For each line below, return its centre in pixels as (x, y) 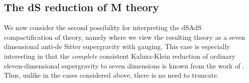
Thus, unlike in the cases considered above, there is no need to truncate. (111, 75)
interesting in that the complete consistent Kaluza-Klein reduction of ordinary (120, 56)
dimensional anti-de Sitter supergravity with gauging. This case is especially (117, 46)
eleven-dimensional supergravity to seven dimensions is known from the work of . (124, 65)
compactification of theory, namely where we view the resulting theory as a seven (124, 37)
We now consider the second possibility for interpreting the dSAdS (103, 27)
